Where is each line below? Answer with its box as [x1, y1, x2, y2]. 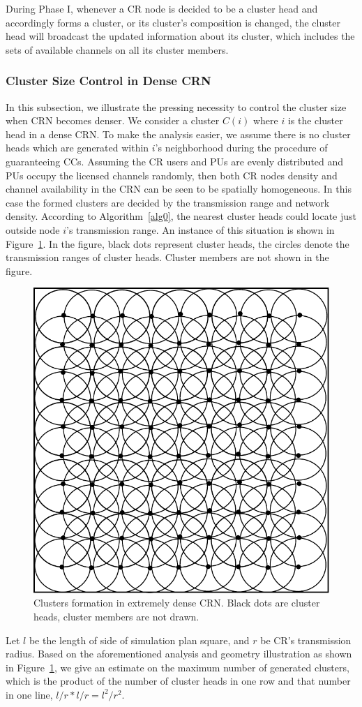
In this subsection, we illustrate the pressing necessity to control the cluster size [6, 99, 347, 114]
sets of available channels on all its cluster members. [6, 42, 229, 57]
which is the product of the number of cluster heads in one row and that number [6, 673, 351, 688]
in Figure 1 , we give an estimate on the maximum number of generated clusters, [6, 660, 349, 674]
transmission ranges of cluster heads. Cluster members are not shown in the [6, 250, 329, 265]
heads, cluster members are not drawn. [33, 609, 199, 623]
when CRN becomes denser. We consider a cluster [6, 113, 220, 128]
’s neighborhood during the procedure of [155, 140, 328, 155]
